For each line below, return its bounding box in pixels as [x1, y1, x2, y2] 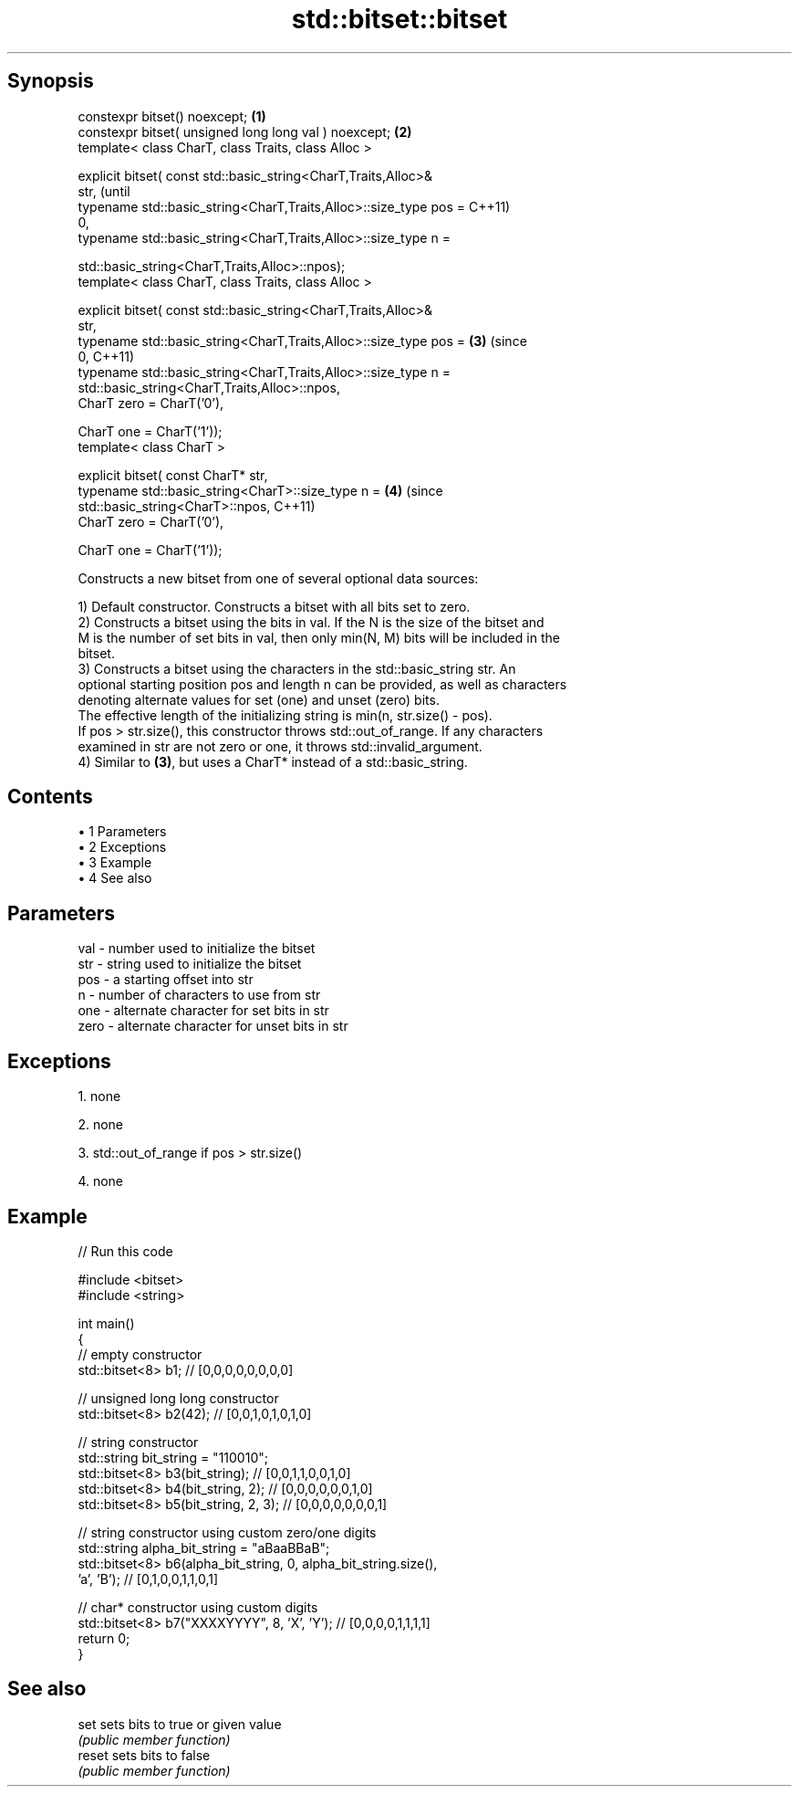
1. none [78, 1088, 121, 1105]
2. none [78, 1117, 123, 1133]
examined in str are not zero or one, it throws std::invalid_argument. [78, 738, 483, 754]
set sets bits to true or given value [78, 1715, 282, 1732]
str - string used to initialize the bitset [78, 956, 302, 972]
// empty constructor [78, 1346, 202, 1362]
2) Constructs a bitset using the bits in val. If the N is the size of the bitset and [78, 614, 545, 630]
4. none [78, 1173, 124, 1190]
